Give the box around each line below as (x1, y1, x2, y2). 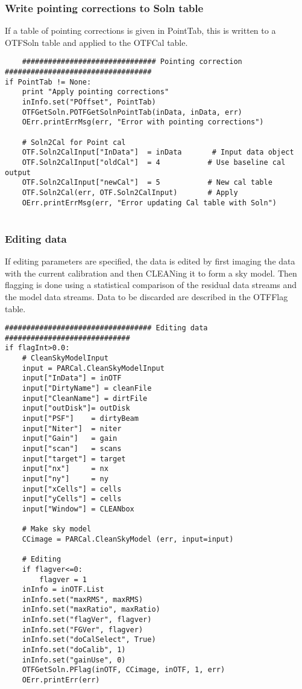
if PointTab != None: (5, 77, 92, 86)
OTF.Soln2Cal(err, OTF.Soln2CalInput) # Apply (22, 188, 238, 197)
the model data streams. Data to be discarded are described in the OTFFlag (5, 290, 288, 303)
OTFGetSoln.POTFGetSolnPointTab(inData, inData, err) (22, 107, 242, 117)
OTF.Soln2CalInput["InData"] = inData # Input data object (22, 148, 294, 157)
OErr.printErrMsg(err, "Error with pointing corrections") (22, 118, 264, 127)
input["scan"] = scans (22, 444, 122, 453)
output (5, 168, 31, 177)
